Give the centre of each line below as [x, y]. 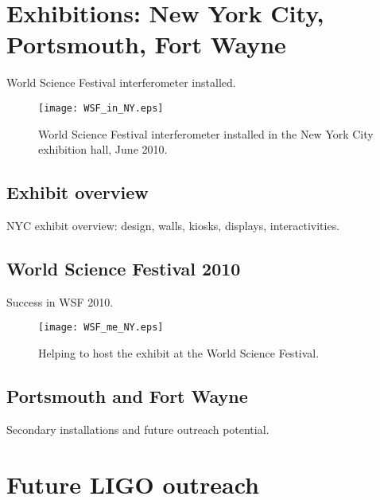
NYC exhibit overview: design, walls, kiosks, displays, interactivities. [173, 225]
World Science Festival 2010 [124, 268]
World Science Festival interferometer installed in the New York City [206, 133]
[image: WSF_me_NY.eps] [101, 328]
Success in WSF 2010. [60, 301]
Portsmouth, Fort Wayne [146, 44]
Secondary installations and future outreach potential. [138, 429]
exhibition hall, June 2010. [103, 149]
